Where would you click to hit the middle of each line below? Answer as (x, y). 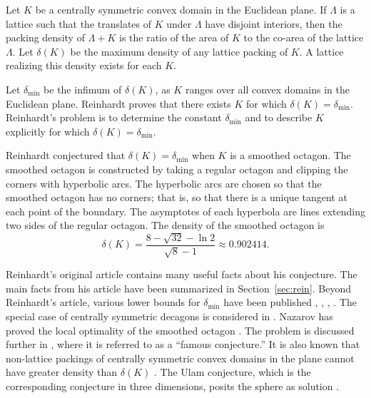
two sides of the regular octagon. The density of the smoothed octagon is (165, 225)
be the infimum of (83, 89)
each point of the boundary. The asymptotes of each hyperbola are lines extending (185, 211)
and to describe (279, 117)
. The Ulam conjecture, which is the (233, 372)
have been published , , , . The (290, 302)
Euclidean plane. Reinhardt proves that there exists (118, 103)
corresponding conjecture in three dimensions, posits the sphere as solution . (173, 386)
